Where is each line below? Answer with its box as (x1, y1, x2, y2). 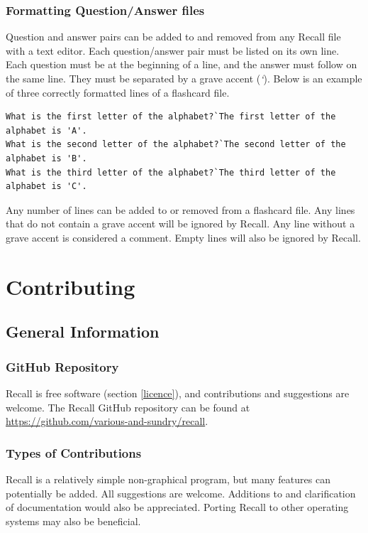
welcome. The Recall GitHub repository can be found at (6, 399, 250, 414)
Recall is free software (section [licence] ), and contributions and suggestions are (6, 385, 350, 400)
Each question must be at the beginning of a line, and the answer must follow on (6, 57, 357, 72)
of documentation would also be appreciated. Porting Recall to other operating (6, 500, 349, 515)
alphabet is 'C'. (6, 181, 87, 192)
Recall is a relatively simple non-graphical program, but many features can (6, 471, 330, 486)
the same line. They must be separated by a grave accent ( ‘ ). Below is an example (6, 71, 362, 85)
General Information (6, 321, 160, 343)
